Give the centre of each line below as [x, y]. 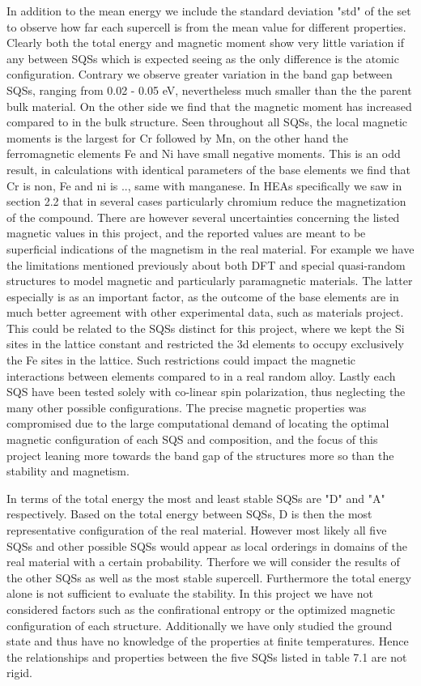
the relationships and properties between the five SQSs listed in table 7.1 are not [207, 656]
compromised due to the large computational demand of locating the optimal [198, 423]
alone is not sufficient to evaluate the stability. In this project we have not [190, 593]
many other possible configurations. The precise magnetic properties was [187, 407]
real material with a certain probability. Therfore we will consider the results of [203, 562]
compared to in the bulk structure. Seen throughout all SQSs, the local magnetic [207, 122]
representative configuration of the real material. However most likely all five [197, 530]
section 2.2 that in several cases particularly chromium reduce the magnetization [206, 201]
